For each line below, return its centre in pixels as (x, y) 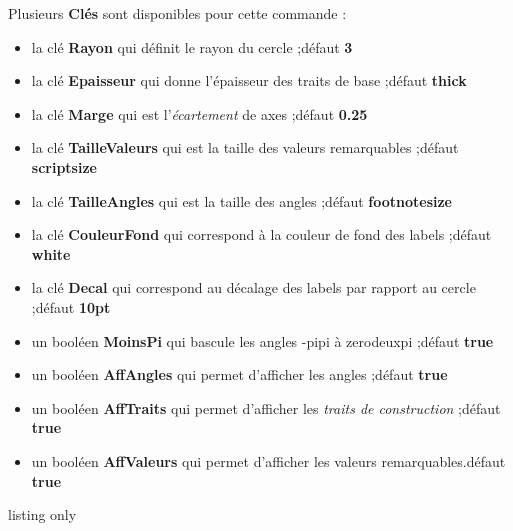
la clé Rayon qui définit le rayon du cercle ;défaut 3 (192, 46)
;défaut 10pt (71, 306)
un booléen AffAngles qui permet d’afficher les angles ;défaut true (239, 374)
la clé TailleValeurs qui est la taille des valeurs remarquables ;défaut (245, 147)
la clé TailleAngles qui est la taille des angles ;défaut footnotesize (241, 200)
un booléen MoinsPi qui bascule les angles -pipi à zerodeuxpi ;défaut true (262, 340)
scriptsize (64, 166)
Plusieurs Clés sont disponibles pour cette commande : (177, 13)
